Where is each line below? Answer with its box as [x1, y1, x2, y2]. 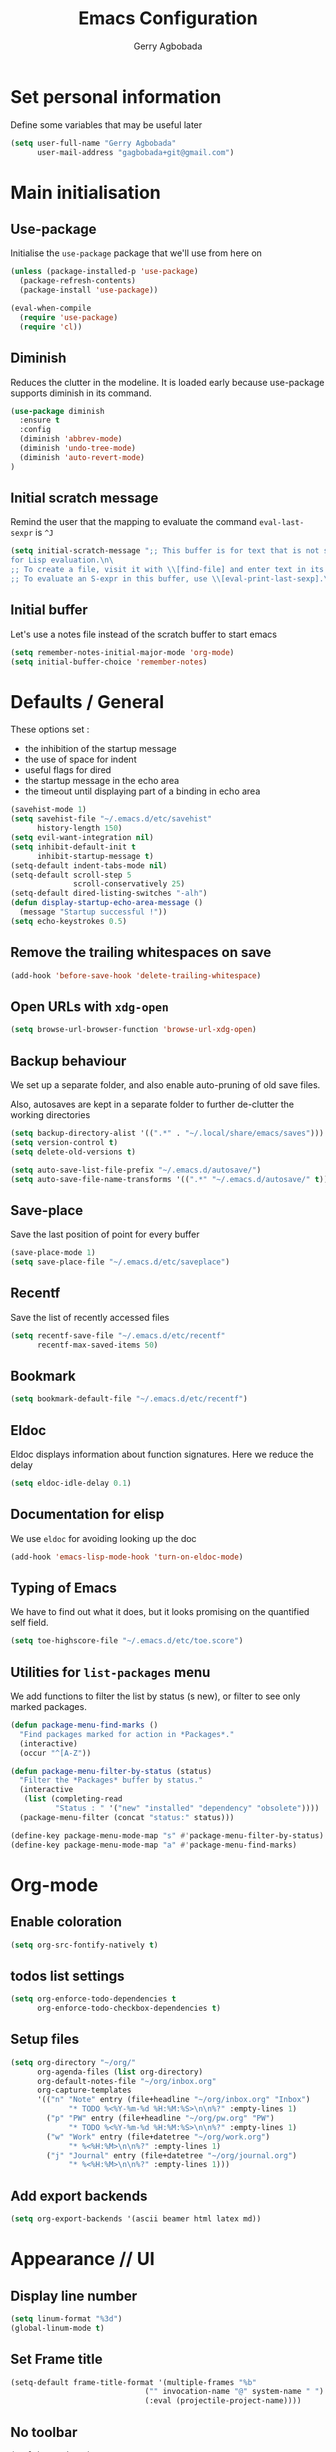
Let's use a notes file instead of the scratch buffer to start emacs [10, 628, 278, 640]
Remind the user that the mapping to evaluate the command [10, 516, 258, 528]
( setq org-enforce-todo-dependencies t [10, 1994, 177, 2004]
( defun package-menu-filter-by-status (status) [10, 1766, 213, 1776]
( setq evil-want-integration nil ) [10, 833, 155, 843]
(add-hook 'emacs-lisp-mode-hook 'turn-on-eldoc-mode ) [10, 1552, 244, 1562]
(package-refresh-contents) [19, 276, 137, 286]
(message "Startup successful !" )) [19, 907, 168, 917]
